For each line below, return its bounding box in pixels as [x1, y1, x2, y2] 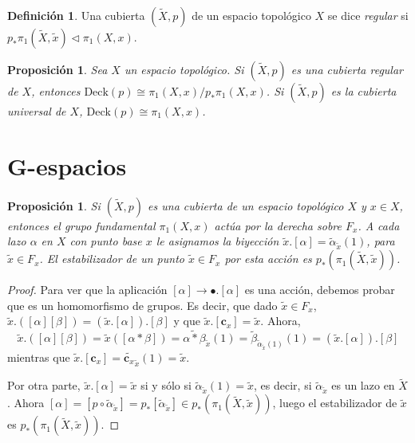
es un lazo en [331, 377, 395, 394]
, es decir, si [254, 377, 312, 394]
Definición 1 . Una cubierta [7, 7, 145, 23]
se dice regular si [327, 7, 409, 23]
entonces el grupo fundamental [7, 217, 156, 233]
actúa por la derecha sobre [214, 217, 342, 233]
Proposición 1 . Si [7, 197, 101, 214]
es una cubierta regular [290, 61, 403, 77]
